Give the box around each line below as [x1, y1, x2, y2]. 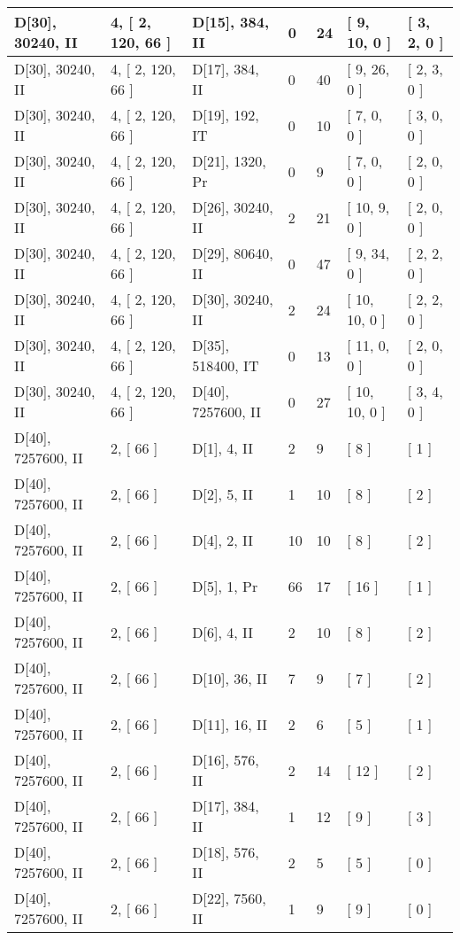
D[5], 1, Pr [192, 575, 258, 596]
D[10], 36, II [192, 667, 268, 688]
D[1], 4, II [192, 437, 254, 458]
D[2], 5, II [192, 483, 254, 504]
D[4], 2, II [192, 529, 254, 550]
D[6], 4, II [192, 621, 254, 642]
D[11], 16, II [192, 713, 268, 734]
